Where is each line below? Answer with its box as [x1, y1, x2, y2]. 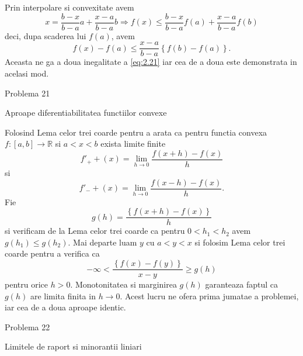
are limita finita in [30, 289, 96, 302]
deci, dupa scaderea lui [5, 29, 86, 42]
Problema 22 [5, 320, 50, 333]
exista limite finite [100, 137, 166, 150]
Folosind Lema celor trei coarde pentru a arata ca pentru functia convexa [5, 126, 267, 138]
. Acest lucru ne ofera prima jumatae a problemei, [120, 289, 299, 302]
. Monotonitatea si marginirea [70, 278, 177, 291]
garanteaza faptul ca [205, 278, 278, 291]
